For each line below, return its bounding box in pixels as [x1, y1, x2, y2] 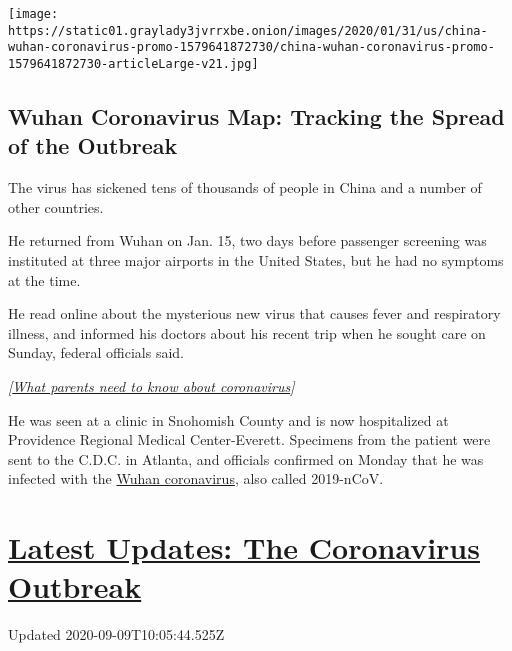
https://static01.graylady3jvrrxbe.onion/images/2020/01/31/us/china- [8, 23, 488, 38]
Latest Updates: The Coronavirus [8, 527, 480, 568]
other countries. [8, 196, 104, 217]
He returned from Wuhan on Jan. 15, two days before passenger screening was [8, 230, 487, 251]
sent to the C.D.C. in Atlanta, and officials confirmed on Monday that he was [8, 448, 484, 469]
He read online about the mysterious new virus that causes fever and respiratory [8, 303, 501, 324]
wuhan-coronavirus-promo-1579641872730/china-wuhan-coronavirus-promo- [8, 40, 495, 55]
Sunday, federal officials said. [8, 342, 184, 363]
